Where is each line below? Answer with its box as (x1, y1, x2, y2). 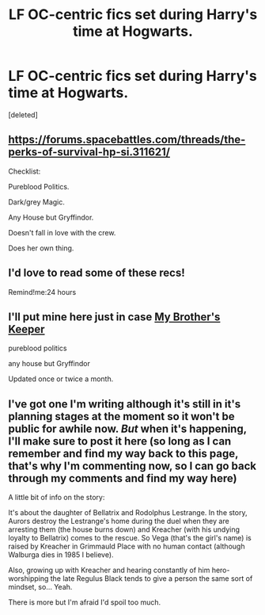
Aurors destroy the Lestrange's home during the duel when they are (8, 517, 229, 526)
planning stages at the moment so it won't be (8, 410, 235, 423)
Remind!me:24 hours (8, 287, 77, 296)
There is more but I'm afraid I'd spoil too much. (8, 598, 161, 607)
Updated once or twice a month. (8, 374, 114, 384)
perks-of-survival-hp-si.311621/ (8, 145, 170, 159)
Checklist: (8, 166, 41, 176)
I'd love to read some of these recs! (8, 266, 186, 280)
